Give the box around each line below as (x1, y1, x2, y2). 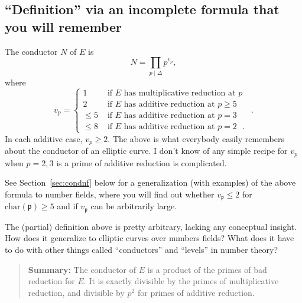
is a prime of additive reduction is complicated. (56, 156, 227, 169)
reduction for (28, 275, 75, 287)
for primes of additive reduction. (137, 286, 255, 298)
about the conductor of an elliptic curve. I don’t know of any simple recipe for (5, 144, 288, 157)
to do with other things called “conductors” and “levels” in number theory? (5, 243, 278, 255)
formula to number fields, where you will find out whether (5, 187, 215, 200)
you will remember (5, 17, 122, 35)
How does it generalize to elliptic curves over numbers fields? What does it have (5, 232, 294, 244)
